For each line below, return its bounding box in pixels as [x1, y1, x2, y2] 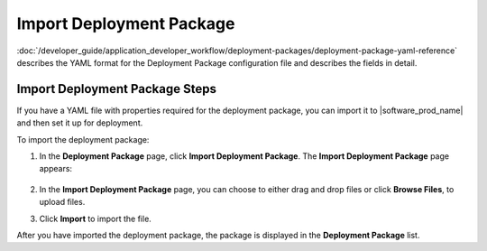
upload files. [39, 197, 86, 208]
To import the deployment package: [16, 134, 150, 144]
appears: [39, 163, 72, 174]
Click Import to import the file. [39, 213, 152, 224]
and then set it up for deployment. [16, 117, 143, 128]
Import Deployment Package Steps [16, 81, 216, 97]
